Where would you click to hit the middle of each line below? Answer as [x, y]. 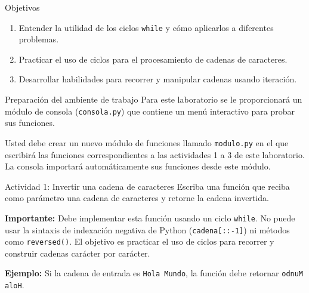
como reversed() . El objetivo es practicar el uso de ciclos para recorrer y [140, 241]
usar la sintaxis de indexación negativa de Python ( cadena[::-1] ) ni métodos [147, 229]
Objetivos [22, 7]
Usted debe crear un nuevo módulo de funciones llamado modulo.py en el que [147, 142]
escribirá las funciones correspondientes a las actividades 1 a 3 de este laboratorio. [155, 154]
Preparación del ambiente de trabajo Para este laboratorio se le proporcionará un [154, 99]
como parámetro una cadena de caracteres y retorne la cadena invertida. [137, 198]
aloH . [15, 285]
